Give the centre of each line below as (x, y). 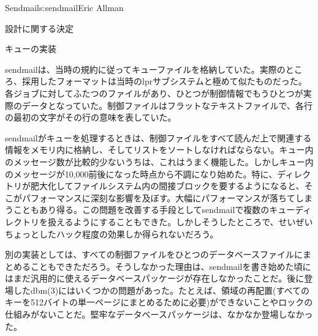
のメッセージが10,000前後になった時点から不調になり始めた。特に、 (141, 174)
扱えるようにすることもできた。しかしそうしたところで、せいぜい (180, 221)
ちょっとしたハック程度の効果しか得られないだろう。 (112, 233)
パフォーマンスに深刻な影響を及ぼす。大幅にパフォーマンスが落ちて (159, 197)
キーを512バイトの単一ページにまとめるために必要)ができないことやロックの (159, 302)
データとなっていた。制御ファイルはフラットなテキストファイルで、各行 (167, 105)
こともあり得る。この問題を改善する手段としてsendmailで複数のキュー (154, 210)
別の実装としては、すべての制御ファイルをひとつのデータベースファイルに (154, 254)
